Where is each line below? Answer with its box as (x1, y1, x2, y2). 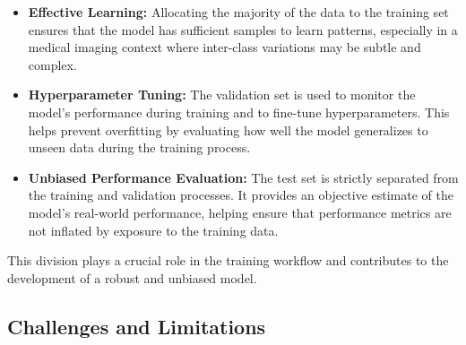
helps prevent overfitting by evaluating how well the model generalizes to (28, 120, 428, 139)
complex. (28, 55, 77, 73)
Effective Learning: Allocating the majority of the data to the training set (28, 3, 449, 21)
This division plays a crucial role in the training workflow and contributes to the (7, 251, 449, 270)
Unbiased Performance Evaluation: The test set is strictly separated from (28, 168, 459, 186)
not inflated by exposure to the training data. (28, 220, 279, 239)
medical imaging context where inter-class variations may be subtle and (28, 38, 421, 56)
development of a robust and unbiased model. (7, 268, 257, 287)
